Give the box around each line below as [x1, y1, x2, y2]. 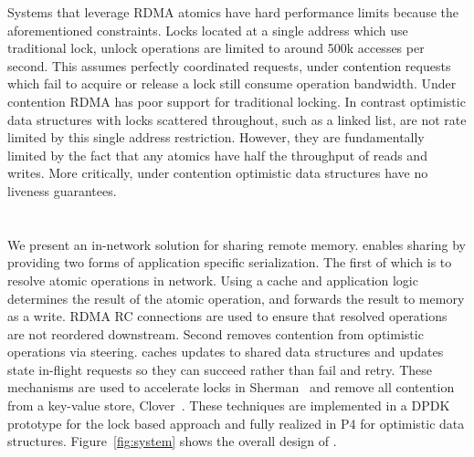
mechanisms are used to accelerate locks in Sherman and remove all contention [7, 378, 455, 397]
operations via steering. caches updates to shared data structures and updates [7, 342, 444, 361]
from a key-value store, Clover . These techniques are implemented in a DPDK [7, 396, 450, 415]
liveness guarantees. [7, 181, 117, 200]
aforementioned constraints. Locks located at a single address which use [7, 20, 408, 39]
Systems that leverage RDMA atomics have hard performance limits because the [7, 3, 458, 21]
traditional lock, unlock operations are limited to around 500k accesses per [7, 38, 425, 57]
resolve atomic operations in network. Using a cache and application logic [7, 270, 418, 289]
